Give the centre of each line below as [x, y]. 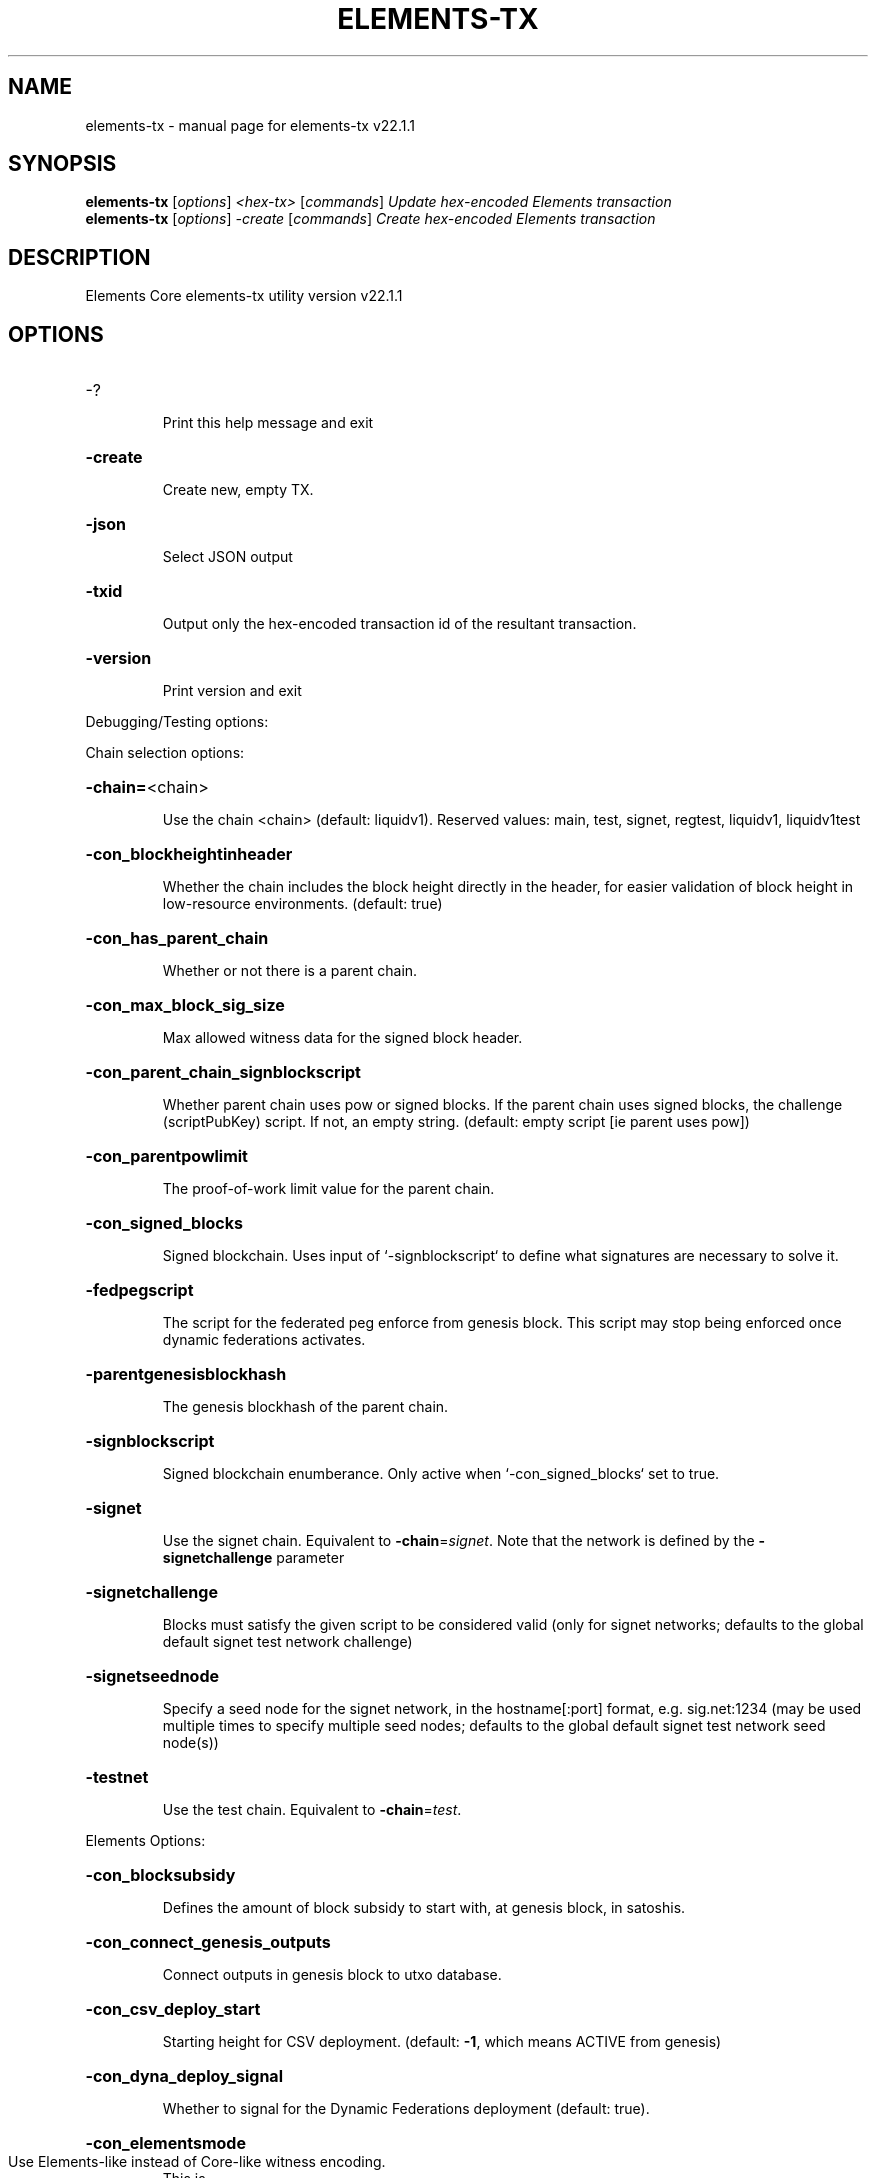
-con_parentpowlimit [166, 1156]
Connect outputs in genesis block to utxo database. [332, 1975]
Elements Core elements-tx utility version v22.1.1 [244, 296]
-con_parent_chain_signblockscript [223, 1072]
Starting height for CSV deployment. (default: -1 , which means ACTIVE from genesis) [442, 2042]
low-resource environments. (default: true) [302, 904]
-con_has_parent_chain [177, 938]
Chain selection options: [165, 753]
